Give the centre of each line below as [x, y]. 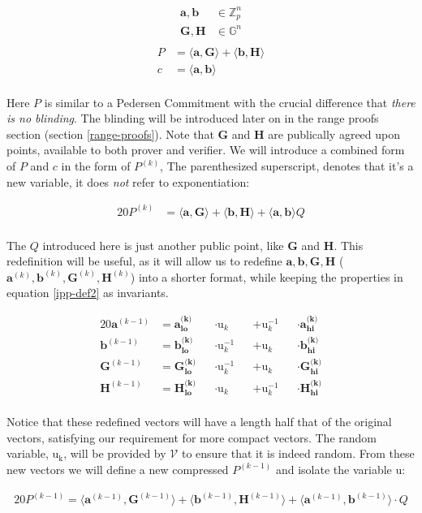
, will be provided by [115, 453]
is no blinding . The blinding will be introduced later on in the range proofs [193, 118]
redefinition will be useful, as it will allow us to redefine [144, 261]
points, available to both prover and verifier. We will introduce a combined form [206, 150]
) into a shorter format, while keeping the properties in [267, 276]
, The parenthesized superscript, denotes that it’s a [287, 166]
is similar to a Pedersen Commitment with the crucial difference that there [230, 102]
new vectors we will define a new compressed [118, 469]
